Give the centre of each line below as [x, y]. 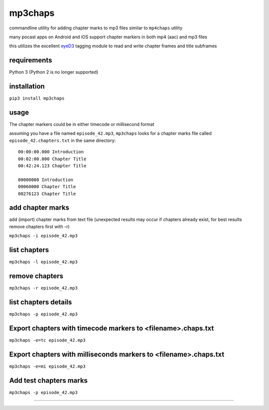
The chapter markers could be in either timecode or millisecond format [82, 124]
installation [27, 86]
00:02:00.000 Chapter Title [52, 159]
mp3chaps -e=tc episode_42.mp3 [47, 340]
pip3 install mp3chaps [37, 99]
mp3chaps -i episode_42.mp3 [44, 236]
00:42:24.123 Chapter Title [52, 166]
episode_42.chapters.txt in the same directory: [63, 140]
